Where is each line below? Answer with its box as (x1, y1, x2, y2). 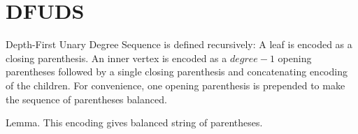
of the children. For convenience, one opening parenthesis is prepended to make (6, 77, 345, 92)
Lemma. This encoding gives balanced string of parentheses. (6, 115, 263, 130)
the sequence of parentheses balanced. (6, 91, 167, 106)
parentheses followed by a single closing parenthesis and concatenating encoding (6, 64, 348, 79)
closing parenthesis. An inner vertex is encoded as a (6, 50, 227, 65)
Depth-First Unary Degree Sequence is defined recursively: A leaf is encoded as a (6, 37, 352, 52)
